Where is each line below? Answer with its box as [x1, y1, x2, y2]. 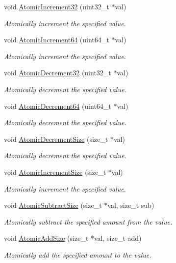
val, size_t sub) [107, 200, 154, 210]
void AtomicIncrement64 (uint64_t [4, 34, 109, 45]
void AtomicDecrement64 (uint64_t [4, 100, 111, 111]
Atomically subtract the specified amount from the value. [4, 216, 173, 227]
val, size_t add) [94, 233, 142, 243]
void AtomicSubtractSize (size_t [4, 200, 102, 210]
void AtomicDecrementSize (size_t [4, 133, 108, 144]
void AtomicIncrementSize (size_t [4, 166, 106, 177]
